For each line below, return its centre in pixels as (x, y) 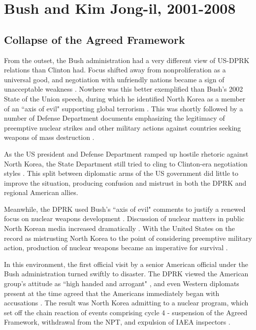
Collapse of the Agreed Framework (95, 39)
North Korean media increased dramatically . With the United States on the (119, 228)
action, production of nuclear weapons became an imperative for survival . (116, 247)
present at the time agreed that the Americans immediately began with (112, 293)
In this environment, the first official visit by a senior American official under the (126, 264)
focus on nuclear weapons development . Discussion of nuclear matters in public (124, 218)
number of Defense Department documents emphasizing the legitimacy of (114, 118)
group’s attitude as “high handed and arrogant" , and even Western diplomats (122, 283)
